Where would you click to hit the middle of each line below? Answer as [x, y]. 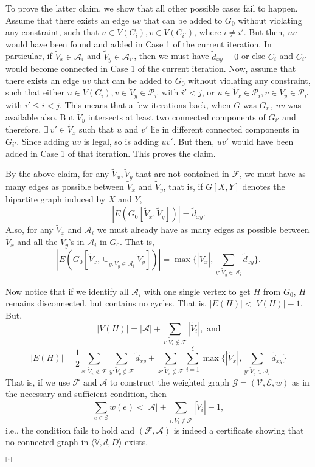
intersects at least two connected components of [177, 116]
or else [253, 56]
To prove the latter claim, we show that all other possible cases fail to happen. [152, 8]
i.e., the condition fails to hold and [70, 430]
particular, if [29, 56]
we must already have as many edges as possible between [203, 230]
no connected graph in [47, 442]
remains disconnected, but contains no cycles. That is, [106, 303]
